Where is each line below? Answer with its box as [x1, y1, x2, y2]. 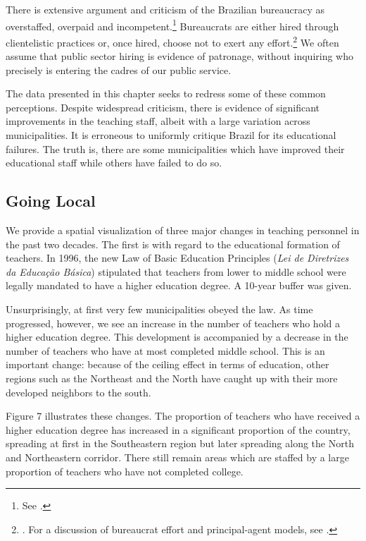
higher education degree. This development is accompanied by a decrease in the [6, 329, 348, 344]
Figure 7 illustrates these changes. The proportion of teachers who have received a [6, 408, 360, 423]
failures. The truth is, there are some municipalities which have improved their [6, 141, 345, 156]
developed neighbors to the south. [6, 384, 151, 399]
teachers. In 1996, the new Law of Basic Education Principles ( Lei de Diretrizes [6, 250, 349, 265]
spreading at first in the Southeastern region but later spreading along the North [6, 436, 354, 451]
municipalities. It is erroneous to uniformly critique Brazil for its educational [6, 128, 336, 142]
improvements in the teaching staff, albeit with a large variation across [6, 114, 310, 128]
